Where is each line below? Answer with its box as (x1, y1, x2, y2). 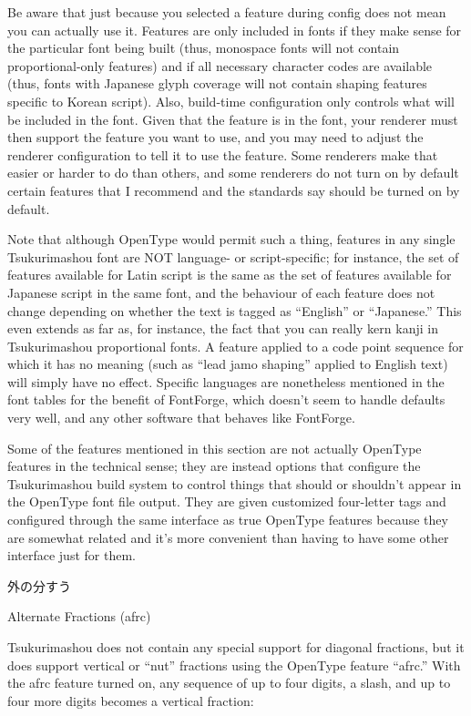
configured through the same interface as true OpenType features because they (7, 510, 448, 529)
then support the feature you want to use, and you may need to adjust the (7, 128, 424, 147)
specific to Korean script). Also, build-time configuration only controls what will (7, 91, 455, 110)
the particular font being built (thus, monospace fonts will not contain (7, 38, 400, 57)
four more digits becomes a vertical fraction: (7, 690, 254, 710)
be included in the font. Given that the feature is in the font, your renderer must (7, 109, 458, 128)
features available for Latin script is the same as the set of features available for (7, 265, 452, 284)
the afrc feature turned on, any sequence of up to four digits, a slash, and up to (7, 673, 451, 692)
